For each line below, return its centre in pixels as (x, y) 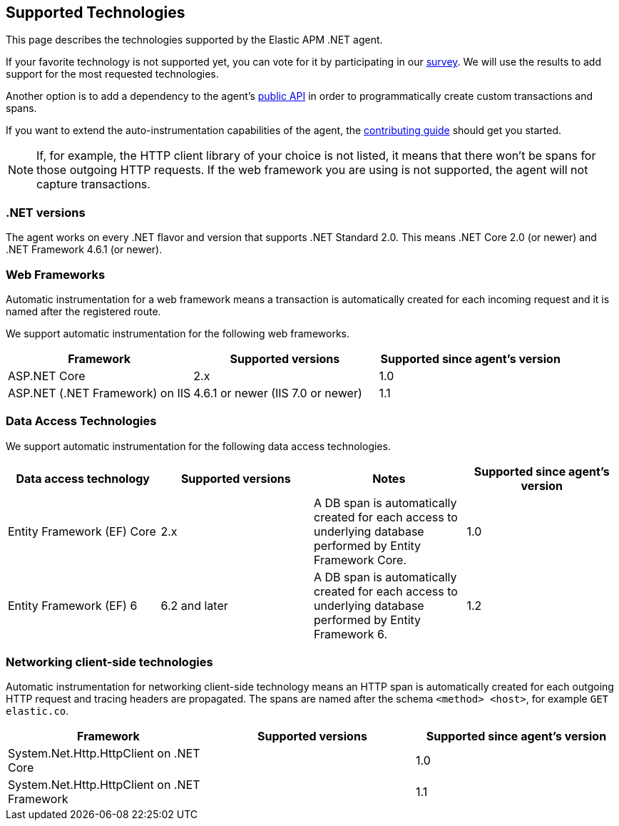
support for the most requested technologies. (112, 74)
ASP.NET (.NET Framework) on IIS (99, 393)
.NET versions (46, 212)
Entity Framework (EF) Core (82, 531)
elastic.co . (37, 711)
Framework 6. (351, 634)
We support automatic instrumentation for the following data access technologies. (198, 446)
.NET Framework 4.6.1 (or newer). (84, 250)
